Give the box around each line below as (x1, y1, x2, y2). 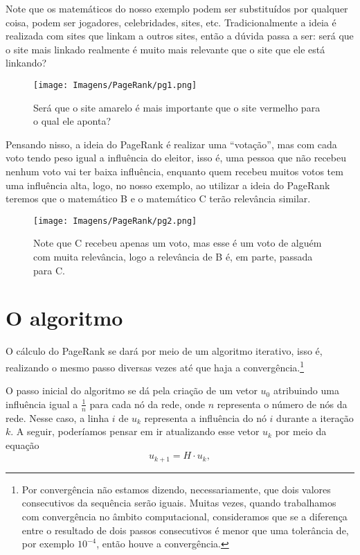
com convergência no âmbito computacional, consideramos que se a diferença (21, 509, 348, 524)
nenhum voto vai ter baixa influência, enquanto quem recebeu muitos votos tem (6, 164, 343, 178)
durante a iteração (276, 410, 354, 425)
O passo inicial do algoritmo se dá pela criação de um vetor (6, 383, 258, 398)
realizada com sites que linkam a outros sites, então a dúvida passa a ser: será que (6, 28, 354, 43)
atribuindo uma (273, 383, 339, 398)
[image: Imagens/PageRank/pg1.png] (33, 80, 197, 90)
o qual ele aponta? (33, 114, 111, 128)
